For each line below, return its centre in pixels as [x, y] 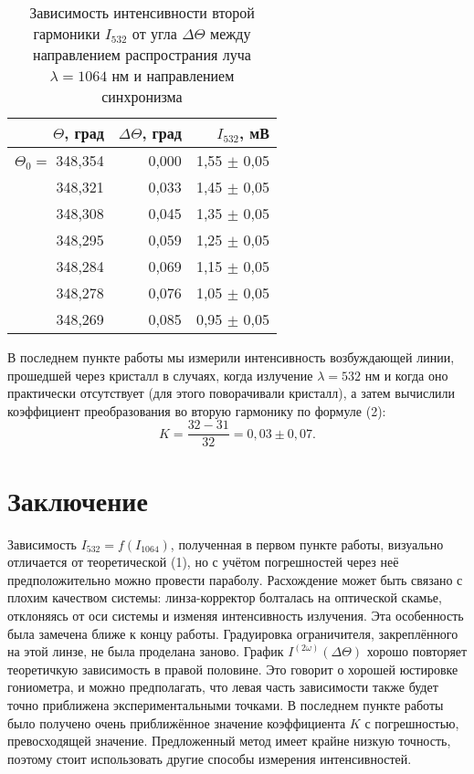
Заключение [78, 500]
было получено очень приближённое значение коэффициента [177, 722]
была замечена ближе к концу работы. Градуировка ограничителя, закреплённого [233, 633]
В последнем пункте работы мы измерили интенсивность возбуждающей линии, [231, 357]
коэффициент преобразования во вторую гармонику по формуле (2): [197, 410]
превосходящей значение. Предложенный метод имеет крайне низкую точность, [229, 741]
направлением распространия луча [142, 54]
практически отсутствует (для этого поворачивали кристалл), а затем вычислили [232, 393]
